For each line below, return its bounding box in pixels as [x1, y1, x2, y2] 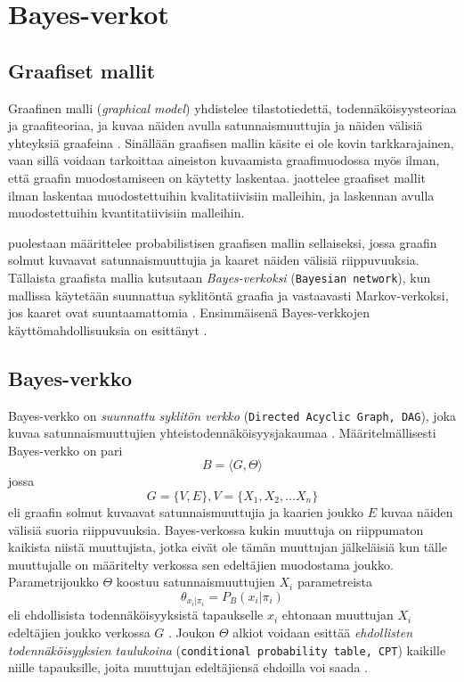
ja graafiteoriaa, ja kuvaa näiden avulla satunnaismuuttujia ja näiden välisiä [8, 116, 423, 135]
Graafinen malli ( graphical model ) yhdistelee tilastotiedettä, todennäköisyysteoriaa [8, 98, 457, 117]
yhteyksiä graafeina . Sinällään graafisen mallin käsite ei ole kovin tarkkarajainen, [8, 133, 454, 152]
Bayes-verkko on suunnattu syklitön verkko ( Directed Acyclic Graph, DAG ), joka [8, 406, 457, 424]
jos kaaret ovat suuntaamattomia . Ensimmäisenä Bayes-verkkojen [8, 303, 370, 322]
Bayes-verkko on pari [8, 440, 123, 459]
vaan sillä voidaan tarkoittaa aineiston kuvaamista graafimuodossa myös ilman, [8, 151, 440, 169]
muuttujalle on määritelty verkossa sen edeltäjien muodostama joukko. [8, 555, 394, 573]
